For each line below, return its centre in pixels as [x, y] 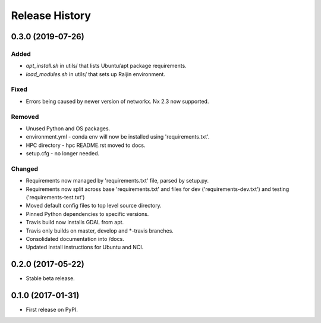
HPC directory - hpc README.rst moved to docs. [86, 145]
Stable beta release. [51, 278]
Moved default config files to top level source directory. [94, 206]
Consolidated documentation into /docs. [75, 239]
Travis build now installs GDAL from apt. [75, 222]
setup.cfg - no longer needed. [63, 153]
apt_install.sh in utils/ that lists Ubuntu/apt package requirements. [106, 66]
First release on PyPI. [52, 310]
